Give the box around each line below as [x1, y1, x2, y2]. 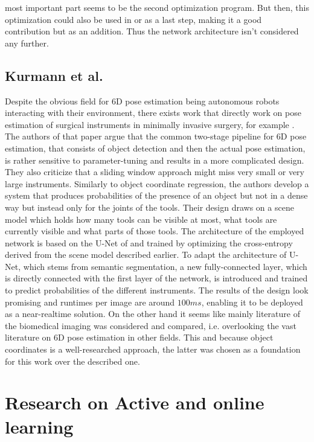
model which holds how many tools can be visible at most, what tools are [5, 213, 277, 225]
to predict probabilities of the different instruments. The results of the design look [5, 284, 309, 296]
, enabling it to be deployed [201, 295, 303, 308]
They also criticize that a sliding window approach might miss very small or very [5, 165, 304, 178]
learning [5, 414, 74, 438]
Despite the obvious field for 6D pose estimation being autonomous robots [5, 94, 280, 107]
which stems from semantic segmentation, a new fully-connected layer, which [23, 260, 307, 272]
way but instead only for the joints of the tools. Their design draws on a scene [5, 200, 294, 213]
